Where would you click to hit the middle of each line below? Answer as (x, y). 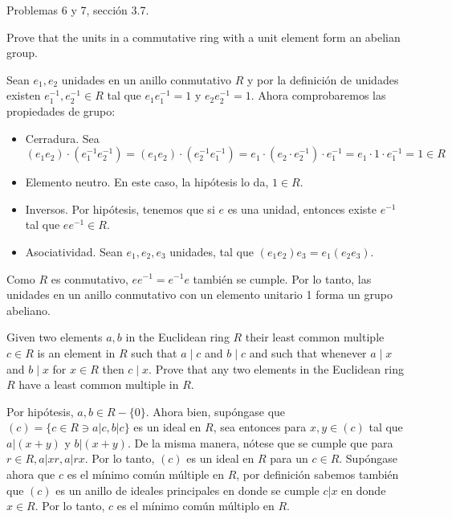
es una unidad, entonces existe (302, 208)
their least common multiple (315, 337)
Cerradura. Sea (62, 138)
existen (24, 95)
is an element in (76, 352)
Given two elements (55, 337)
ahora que (31, 474)
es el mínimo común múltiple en (145, 474)
